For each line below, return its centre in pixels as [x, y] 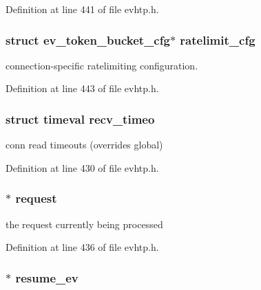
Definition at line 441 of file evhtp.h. [82, 9]
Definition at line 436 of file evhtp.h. [82, 247]
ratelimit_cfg [218, 40]
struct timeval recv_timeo [80, 119]
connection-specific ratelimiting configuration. [102, 65]
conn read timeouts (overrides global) [84, 145]
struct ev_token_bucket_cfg [88, 40]
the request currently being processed [84, 224]
